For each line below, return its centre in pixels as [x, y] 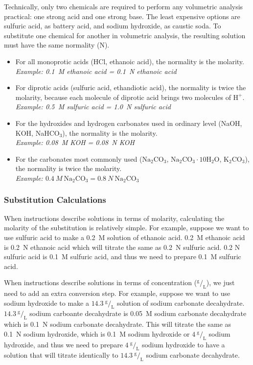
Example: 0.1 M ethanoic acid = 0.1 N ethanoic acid [96, 71]
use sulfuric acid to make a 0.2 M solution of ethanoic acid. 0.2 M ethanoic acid [125, 237]
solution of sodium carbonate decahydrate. [181, 303]
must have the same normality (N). [57, 45]
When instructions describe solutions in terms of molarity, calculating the [114, 218]
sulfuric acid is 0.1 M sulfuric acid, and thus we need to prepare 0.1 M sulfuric [123, 256]
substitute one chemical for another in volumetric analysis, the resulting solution [125, 35]
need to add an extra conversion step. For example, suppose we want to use [117, 293]
